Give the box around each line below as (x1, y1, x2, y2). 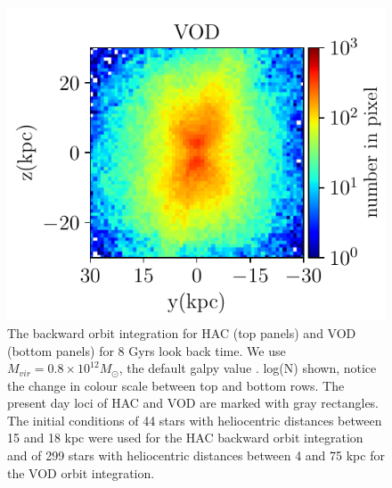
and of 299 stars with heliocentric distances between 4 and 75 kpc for (7, 446, 385, 465)
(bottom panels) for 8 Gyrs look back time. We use (7, 341, 286, 360)
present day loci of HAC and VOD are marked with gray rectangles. (7, 393, 380, 412)
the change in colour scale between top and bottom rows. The (7, 376, 345, 394)
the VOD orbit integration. (7, 463, 155, 482)
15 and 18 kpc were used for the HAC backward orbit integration (7, 428, 363, 447)
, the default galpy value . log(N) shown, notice (118, 359, 377, 377)
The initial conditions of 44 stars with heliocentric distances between (7, 410, 382, 429)
